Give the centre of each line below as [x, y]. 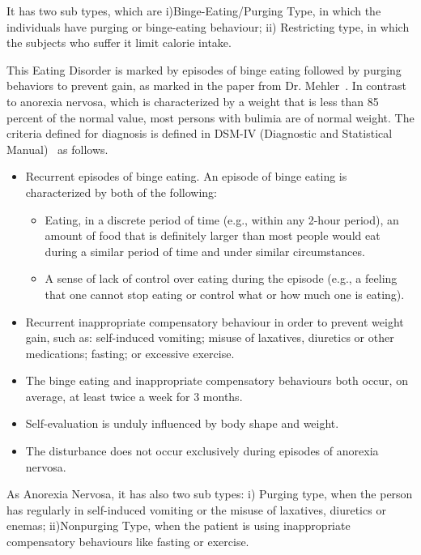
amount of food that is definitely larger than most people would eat [213, 235]
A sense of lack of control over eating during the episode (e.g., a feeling [221, 278]
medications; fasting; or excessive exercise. [130, 353]
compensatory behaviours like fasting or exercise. [128, 542]
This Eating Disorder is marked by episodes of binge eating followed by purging [204, 69]
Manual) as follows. [57, 149]
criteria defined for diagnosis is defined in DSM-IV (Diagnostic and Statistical [200, 133]
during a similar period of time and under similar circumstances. [205, 251]
